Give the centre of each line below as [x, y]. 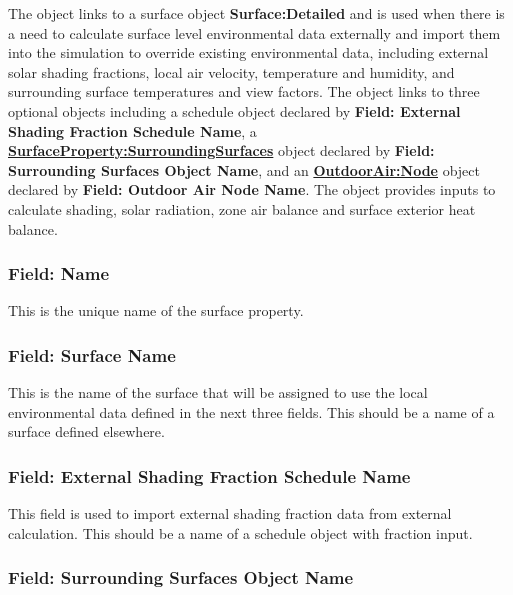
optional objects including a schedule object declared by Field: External [234, 110]
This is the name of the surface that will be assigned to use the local [218, 392]
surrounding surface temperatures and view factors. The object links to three [244, 91]
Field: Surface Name [92, 354]
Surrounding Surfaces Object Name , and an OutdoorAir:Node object [244, 169]
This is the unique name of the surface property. [156, 310]
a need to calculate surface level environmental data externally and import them [254, 32]
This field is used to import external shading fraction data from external [230, 513]
